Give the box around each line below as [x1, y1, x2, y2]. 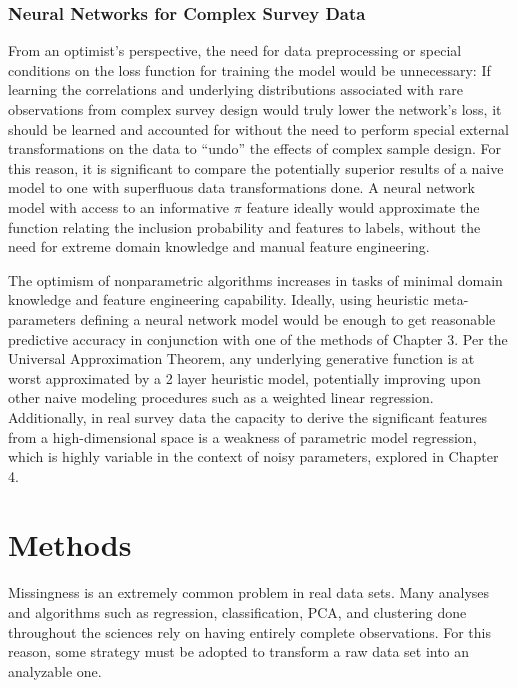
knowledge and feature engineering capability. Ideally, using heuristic [8, 289, 429, 310]
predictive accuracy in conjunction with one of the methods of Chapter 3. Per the [8, 328, 508, 349]
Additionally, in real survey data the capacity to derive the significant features [8, 406, 488, 427]
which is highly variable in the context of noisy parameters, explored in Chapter [8, 446, 499, 467]
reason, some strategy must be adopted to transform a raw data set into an [8, 641, 470, 662]
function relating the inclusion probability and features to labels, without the [8, 216, 481, 237]
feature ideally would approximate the [246, 196, 480, 217]
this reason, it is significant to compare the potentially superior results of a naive [8, 157, 504, 178]
